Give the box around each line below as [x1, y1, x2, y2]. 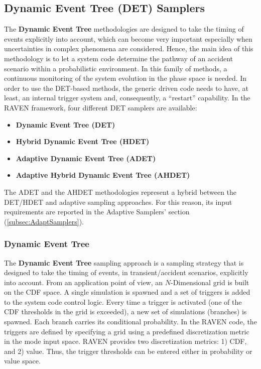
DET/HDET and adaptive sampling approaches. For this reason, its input [4, 196, 232, 207]
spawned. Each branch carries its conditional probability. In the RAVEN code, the [4, 316, 257, 327]
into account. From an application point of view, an [4, 277, 163, 287]
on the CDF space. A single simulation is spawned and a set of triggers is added [4, 287, 250, 297]
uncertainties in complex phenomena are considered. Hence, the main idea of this [4, 43, 253, 54]
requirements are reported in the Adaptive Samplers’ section [4, 206, 190, 217]
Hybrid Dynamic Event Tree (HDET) [16, 136, 150, 147]
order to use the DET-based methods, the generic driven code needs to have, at [4, 82, 248, 93]
